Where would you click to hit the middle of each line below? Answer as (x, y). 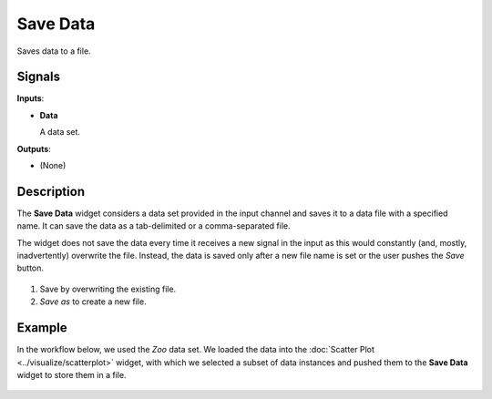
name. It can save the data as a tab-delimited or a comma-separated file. (154, 226)
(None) (53, 166)
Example (42, 328)
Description (51, 191)
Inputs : (31, 98)
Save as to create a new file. (93, 302)
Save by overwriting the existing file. (108, 289)
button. (31, 268)
